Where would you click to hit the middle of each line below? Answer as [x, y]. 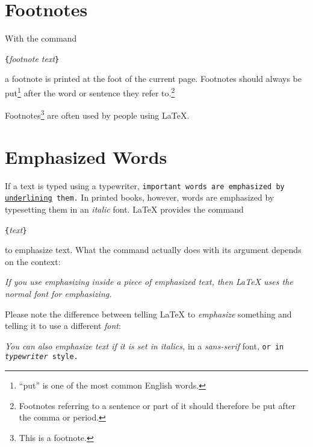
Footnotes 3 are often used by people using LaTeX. [97, 114]
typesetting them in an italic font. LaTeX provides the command [124, 209]
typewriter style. [42, 357]
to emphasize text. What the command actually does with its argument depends [153, 250]
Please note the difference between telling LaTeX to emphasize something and [148, 314]
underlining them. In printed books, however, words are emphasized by [140, 197]
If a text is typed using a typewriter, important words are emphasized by [145, 185]
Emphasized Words [86, 156]
